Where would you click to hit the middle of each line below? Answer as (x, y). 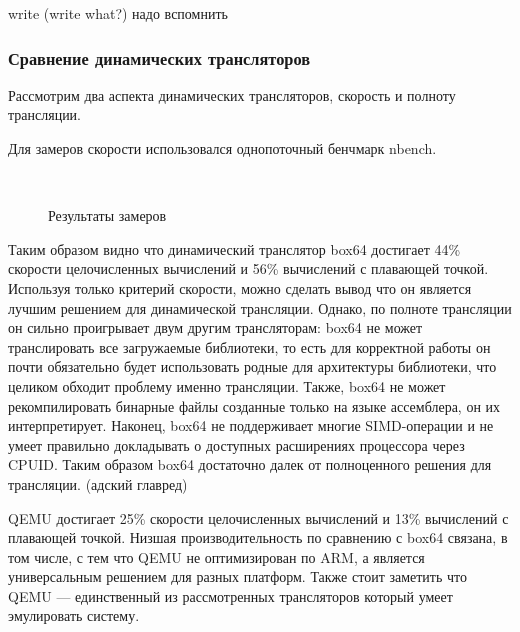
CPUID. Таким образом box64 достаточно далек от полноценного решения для (250, 464)
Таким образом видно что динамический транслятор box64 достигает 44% (234, 248)
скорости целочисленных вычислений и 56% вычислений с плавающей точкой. (248, 268)
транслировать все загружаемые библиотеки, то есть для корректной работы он (249, 346)
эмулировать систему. (74, 615)
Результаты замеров (107, 215)
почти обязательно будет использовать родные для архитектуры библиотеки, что (252, 366)
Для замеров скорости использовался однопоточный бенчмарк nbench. (222, 148)
